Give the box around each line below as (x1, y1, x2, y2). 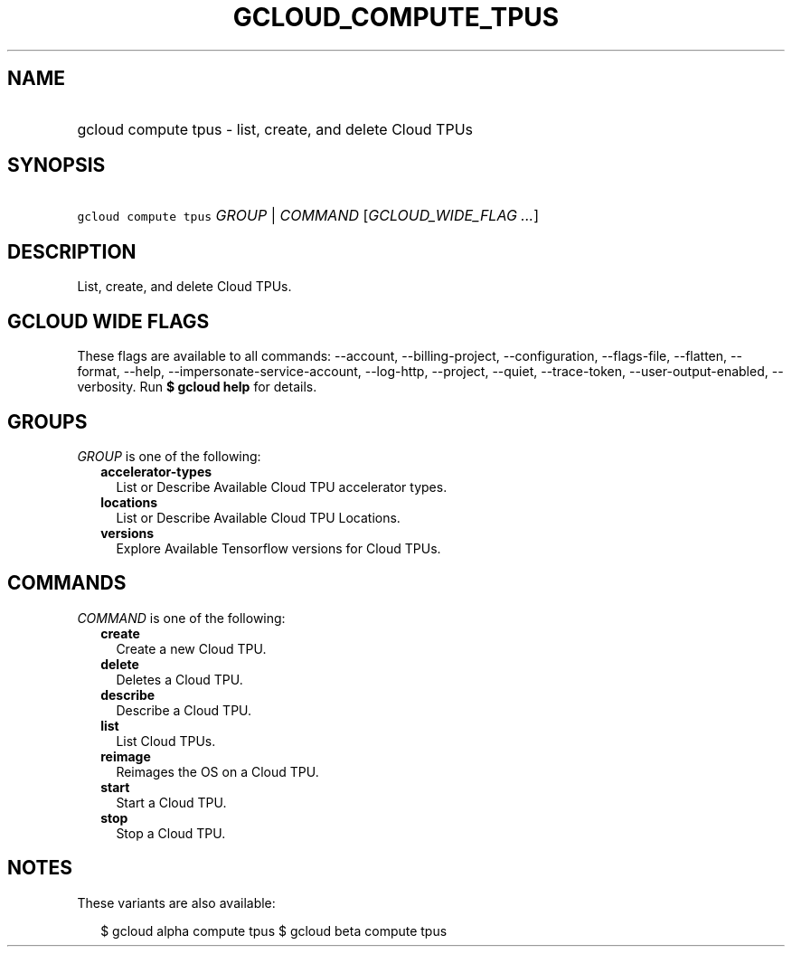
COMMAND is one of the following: (77, 609, 286, 626)
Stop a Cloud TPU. (116, 825, 226, 841)
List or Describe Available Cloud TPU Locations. (116, 509, 401, 525)
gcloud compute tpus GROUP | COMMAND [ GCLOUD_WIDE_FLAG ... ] (77, 206, 539, 225)
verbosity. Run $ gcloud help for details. (77, 379, 317, 395)
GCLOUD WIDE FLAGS (7, 309, 210, 333)
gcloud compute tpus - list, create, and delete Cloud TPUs (77, 119, 473, 138)
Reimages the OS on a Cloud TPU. (116, 763, 319, 779)
